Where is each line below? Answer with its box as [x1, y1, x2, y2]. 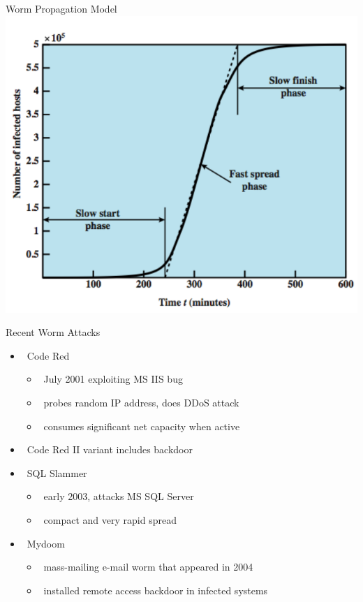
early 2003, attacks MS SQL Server [43, 489, 194, 504]
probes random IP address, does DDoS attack [43, 395, 239, 409]
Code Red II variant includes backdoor [27, 442, 193, 457]
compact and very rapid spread [43, 512, 177, 527]
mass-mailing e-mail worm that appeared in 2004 [43, 559, 253, 574]
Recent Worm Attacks [6, 325, 101, 339]
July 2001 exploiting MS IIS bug [43, 372, 183, 386]
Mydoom [27, 536, 65, 550]
